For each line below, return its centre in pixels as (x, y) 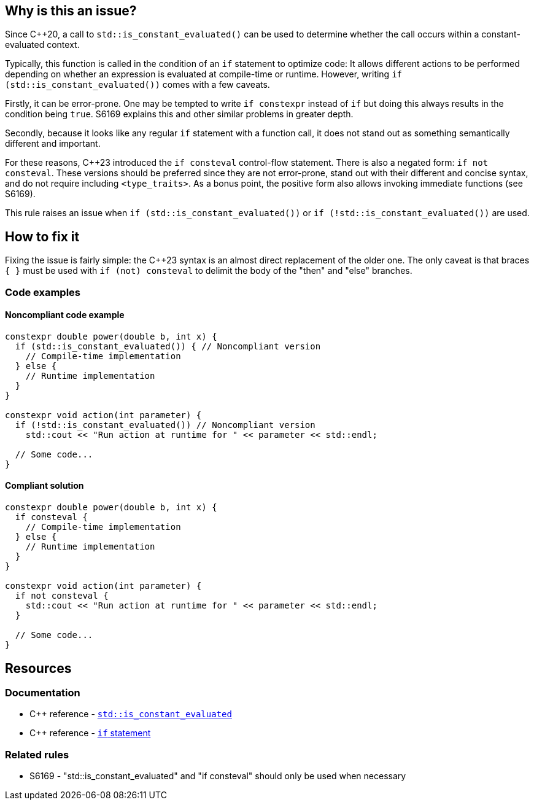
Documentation (43, 692)
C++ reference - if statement (90, 733)
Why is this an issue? (71, 11)
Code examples (43, 292)
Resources (38, 668)
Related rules (37, 754)
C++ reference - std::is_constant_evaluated (131, 714)
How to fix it (42, 236)
